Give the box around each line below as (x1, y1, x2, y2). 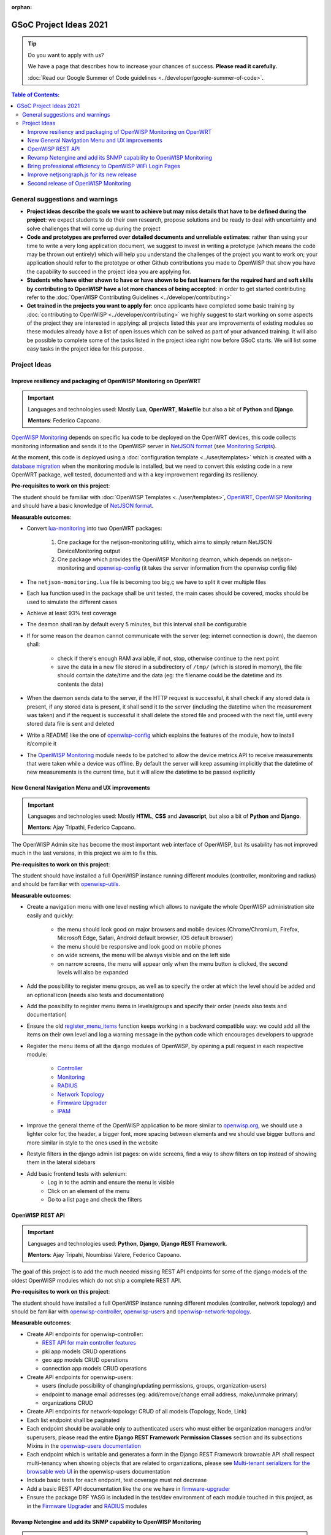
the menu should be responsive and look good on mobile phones (57, 942, 222, 950)
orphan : (11, 4, 32, 10)
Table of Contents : (11, 91, 60, 98)
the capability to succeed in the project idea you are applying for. (26, 268, 191, 275)
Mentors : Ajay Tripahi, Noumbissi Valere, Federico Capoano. (28, 1251, 181, 1259)
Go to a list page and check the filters (47, 1195, 142, 1203)
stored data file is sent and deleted (26, 720, 115, 728)
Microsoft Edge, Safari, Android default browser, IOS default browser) (57, 934, 234, 942)
